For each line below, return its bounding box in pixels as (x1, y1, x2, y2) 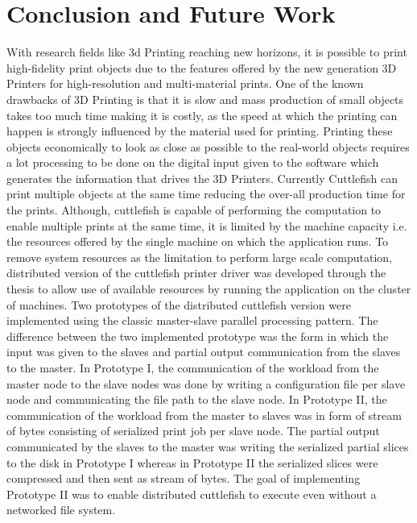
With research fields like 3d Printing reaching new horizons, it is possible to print (6, 44, 407, 60)
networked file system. (6, 501, 116, 518)
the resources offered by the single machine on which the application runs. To (6, 233, 389, 250)
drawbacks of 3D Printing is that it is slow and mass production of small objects (6, 90, 404, 107)
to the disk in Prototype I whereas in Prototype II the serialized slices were (6, 454, 378, 471)
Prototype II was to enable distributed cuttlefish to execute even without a (6, 485, 377, 502)
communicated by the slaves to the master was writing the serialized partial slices (6, 438, 409, 455)
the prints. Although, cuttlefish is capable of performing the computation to (6, 201, 382, 218)
